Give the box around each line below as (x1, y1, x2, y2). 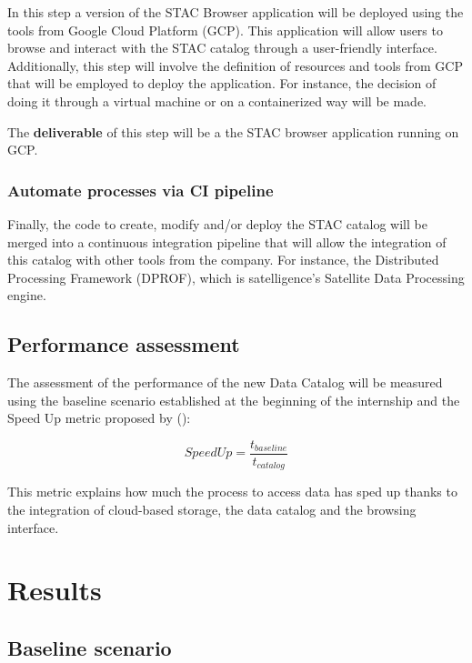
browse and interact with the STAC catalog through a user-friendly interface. (7, 38, 437, 57)
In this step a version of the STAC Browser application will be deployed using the (7, 3, 464, 21)
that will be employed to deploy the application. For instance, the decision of (7, 74, 437, 93)
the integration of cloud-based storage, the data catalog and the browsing (7, 500, 417, 519)
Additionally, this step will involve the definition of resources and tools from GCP (7, 55, 463, 75)
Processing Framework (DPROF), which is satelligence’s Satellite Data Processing (7, 267, 465, 286)
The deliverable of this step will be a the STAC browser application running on (7, 122, 459, 141)
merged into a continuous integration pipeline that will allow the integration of (7, 232, 447, 251)
